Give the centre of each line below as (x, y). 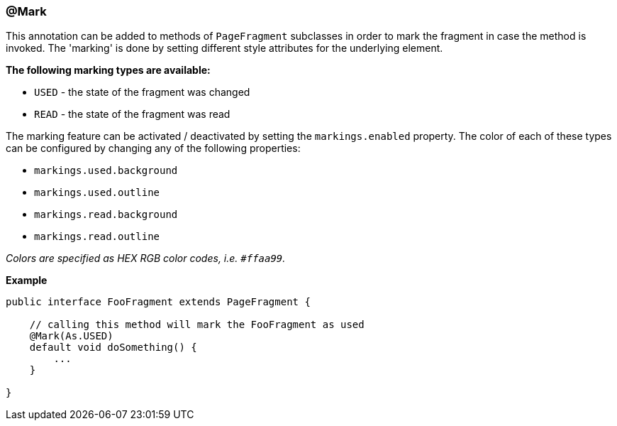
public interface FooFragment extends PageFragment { (158, 302)
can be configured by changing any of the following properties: (153, 148)
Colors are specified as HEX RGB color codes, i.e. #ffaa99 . (146, 258)
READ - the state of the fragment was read (132, 114)
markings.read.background (106, 215)
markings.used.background (106, 171)
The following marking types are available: (108, 70)
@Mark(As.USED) (71, 336)
